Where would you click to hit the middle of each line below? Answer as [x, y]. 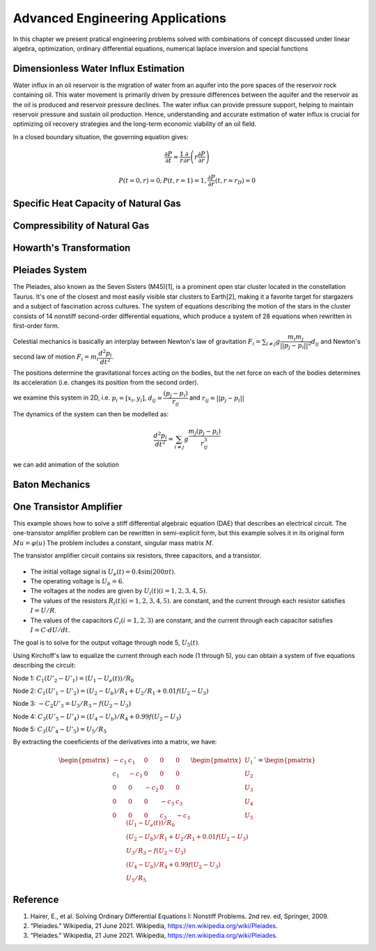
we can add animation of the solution [66, 465]
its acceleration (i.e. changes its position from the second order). [106, 382]
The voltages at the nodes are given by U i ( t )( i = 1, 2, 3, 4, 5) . [119, 592]
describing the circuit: [44, 666]
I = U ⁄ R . [44, 611]
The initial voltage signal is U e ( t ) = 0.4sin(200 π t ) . [103, 572]
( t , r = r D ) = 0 [235, 181]
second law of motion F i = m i [56, 357]
